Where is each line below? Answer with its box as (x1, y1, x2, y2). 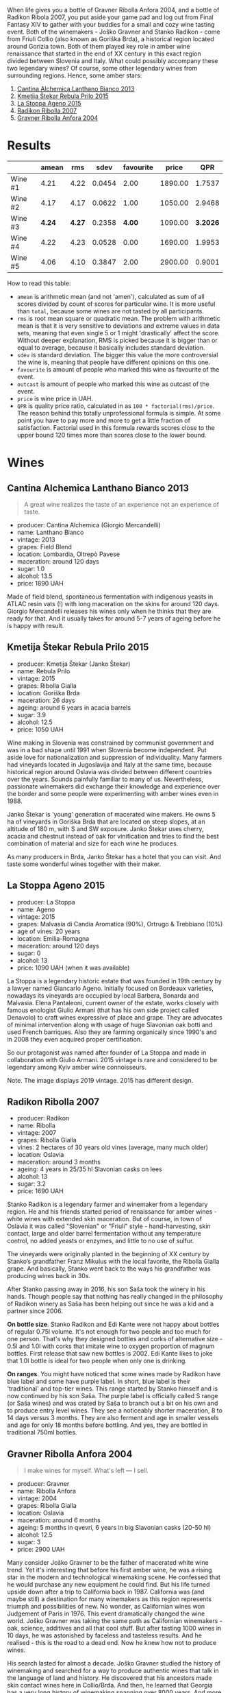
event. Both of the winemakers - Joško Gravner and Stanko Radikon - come (7, 27, 220, 36)
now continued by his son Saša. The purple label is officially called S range (7, 1392, 218, 1400)
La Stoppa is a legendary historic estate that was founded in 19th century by (7, 976, 222, 985)
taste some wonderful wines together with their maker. (7, 860, 162, 868)
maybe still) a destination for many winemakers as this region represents (7, 1595, 212, 1603)
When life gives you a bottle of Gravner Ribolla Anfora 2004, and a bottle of (7, 6, 220, 14)
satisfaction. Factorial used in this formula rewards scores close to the (16, 423, 215, 431)
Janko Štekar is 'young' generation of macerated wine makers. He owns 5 (7, 810, 216, 818)
